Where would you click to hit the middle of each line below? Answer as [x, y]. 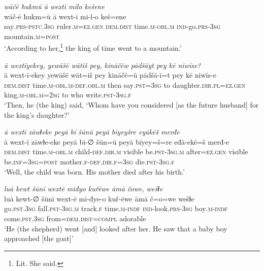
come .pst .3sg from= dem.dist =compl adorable [75, 218]
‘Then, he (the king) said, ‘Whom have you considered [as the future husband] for [131, 105]
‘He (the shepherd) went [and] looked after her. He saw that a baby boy [116, 228]
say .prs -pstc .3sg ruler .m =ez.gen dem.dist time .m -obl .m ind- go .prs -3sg [112, 26]
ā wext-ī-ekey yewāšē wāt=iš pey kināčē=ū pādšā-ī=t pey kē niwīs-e [110, 75]
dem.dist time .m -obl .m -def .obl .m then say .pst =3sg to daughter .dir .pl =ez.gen [125, 84]
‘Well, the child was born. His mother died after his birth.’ [94, 171]
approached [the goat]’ [39, 238]
